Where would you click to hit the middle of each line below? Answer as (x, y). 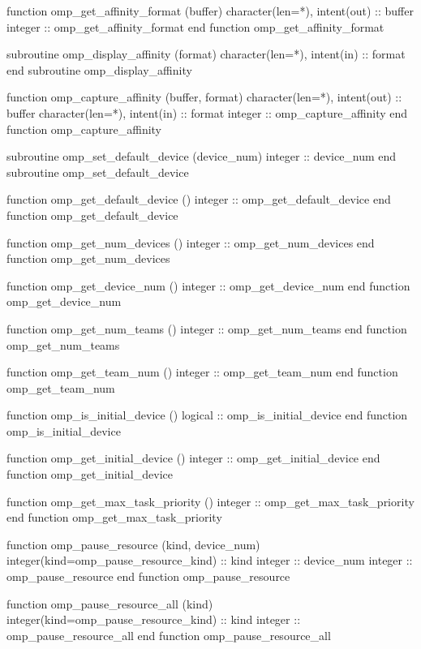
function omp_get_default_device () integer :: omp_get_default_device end (199, 199)
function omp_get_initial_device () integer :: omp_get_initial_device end (193, 458)
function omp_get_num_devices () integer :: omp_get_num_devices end (191, 242)
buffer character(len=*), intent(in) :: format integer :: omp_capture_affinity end (207, 112)
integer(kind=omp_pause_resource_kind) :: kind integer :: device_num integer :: (210, 560)
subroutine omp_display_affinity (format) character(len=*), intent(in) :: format (206, 54)
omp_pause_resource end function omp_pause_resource (148, 576)
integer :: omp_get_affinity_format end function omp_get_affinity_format (195, 26)
